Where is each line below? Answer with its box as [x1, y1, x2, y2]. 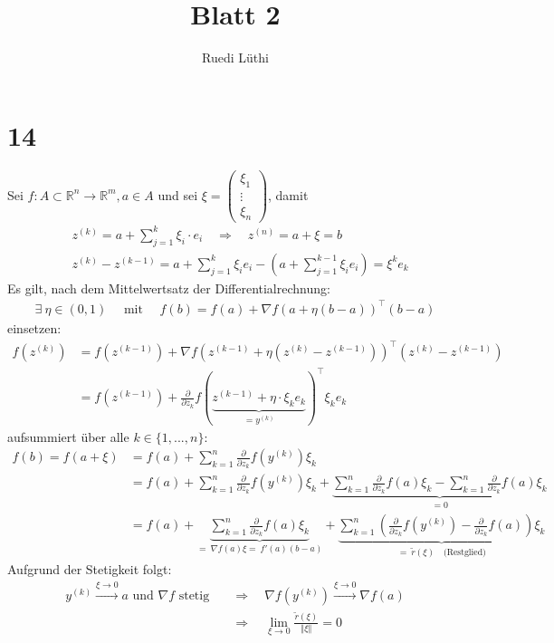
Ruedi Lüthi [202, 48, 269, 67]
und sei [158, 185, 198, 204]
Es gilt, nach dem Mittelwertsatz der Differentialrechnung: [7, 278, 330, 297]
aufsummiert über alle [7, 427, 129, 446]
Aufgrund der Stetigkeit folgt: [7, 560, 172, 579]
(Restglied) [443, 547, 486, 557]
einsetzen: [7, 318, 62, 337]
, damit [268, 185, 309, 204]
